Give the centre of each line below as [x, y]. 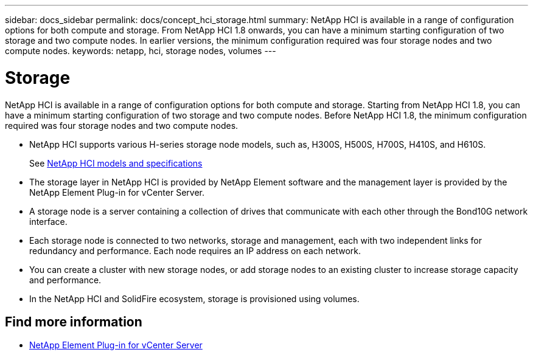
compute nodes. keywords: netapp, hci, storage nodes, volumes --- [141, 51]
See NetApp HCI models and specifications [116, 163]
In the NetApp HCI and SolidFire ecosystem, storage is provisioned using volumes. [194, 298]
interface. [48, 221]
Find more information [74, 322]
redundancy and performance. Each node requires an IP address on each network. [195, 250]
